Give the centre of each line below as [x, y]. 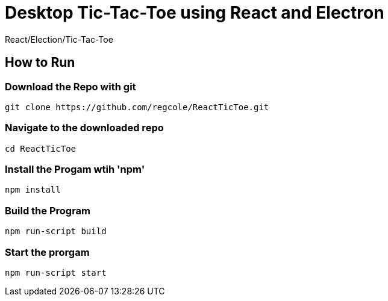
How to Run [40, 63]
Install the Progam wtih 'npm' [75, 169]
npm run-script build [56, 231]
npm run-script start [56, 272]
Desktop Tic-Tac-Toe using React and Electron [195, 13]
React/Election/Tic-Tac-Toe [59, 39]
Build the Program [48, 210]
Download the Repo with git [70, 86]
